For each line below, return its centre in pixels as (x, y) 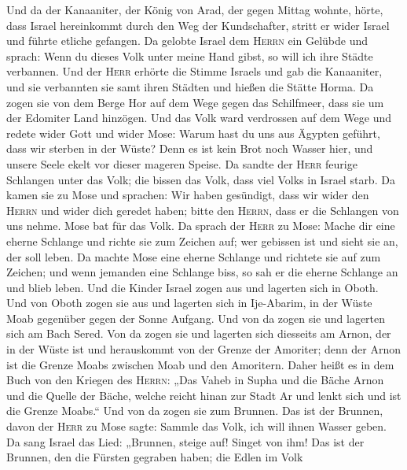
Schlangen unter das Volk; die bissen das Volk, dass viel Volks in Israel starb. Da (201, 179)
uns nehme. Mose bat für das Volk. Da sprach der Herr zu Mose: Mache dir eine (201, 226)
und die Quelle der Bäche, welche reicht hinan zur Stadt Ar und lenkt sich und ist (204, 395)
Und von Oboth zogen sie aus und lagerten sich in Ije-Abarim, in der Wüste (189, 303)
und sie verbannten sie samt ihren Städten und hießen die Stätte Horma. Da (190, 86)
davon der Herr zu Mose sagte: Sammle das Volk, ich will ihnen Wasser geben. (196, 426)
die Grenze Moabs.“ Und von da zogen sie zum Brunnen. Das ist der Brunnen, (195, 411)
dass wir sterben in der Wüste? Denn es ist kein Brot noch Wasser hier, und (190, 148)
